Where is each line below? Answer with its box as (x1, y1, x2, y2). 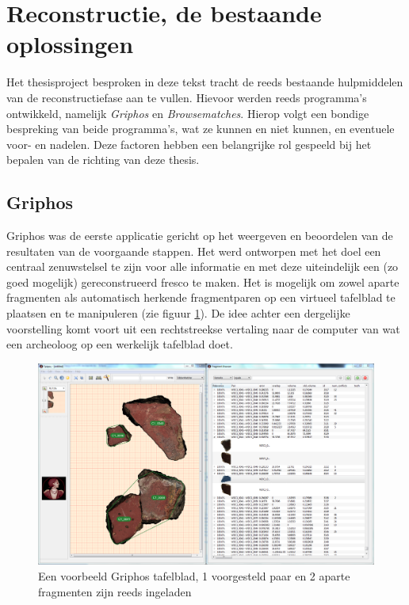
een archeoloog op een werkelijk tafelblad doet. (6, 336, 233, 352)
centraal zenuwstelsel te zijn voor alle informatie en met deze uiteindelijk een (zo (6, 258, 399, 275)
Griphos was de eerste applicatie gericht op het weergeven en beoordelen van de (6, 227, 393, 244)
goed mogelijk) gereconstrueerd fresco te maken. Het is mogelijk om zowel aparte (6, 273, 399, 290)
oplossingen (6, 28, 134, 60)
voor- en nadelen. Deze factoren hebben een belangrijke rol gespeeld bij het (6, 135, 372, 152)
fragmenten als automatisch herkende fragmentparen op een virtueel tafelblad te (6, 289, 396, 306)
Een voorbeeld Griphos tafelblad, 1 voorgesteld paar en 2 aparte (38, 568, 350, 584)
